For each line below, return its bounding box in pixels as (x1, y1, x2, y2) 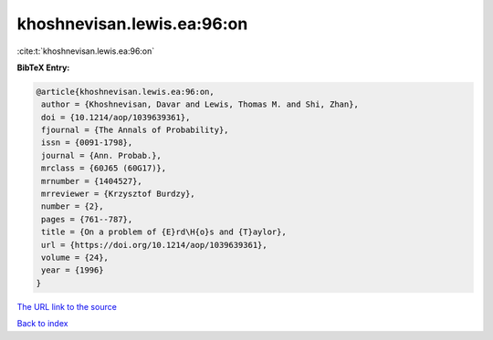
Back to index (16, 318, 68, 329)
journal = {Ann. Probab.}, (41, 150, 162, 160)
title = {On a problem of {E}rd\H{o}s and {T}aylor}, (41, 227, 287, 237)
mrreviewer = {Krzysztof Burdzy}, (41, 189, 195, 200)
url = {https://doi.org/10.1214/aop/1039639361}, (41, 240, 268, 250)
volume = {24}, (41, 252, 110, 263)
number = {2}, (41, 201, 104, 211)
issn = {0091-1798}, (41, 138, 133, 148)
